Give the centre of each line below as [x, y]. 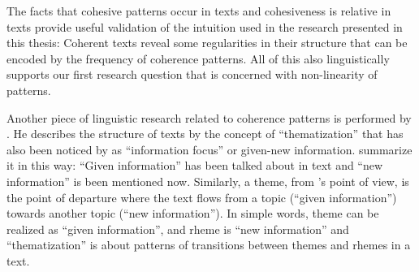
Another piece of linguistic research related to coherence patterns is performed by [209, 117]
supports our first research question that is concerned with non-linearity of [192, 74]
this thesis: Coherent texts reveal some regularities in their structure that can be [207, 43]
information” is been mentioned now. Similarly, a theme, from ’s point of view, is [208, 181]
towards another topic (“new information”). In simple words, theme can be [193, 213]
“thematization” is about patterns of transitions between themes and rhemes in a [209, 245]
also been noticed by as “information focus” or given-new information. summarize [209, 149]
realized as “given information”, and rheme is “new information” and [178, 229]
